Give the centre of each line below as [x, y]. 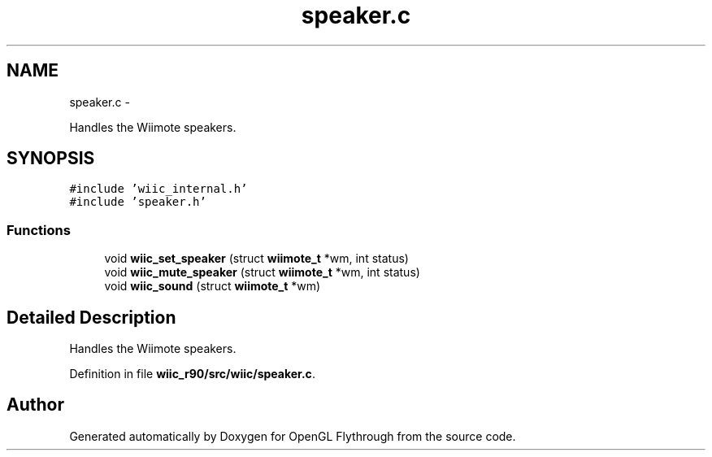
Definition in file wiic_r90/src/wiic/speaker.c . [192, 374]
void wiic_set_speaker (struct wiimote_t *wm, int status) [256, 259]
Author [35, 405]
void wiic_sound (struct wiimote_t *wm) [213, 286]
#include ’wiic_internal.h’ [158, 189]
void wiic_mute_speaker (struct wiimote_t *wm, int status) [262, 272]
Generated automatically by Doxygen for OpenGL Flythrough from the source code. [293, 436]
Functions [39, 230]
